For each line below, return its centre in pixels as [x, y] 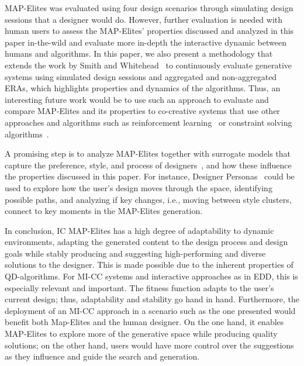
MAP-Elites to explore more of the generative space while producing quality [141, 334]
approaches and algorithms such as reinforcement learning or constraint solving [148, 122]
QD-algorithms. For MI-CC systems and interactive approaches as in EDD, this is [151, 276]
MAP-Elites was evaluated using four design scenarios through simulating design [149, 8]
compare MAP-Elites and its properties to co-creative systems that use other [142, 111]
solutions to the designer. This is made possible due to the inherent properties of [149, 265]
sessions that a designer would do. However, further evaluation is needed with [144, 19]
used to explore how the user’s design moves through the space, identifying [139, 187]
